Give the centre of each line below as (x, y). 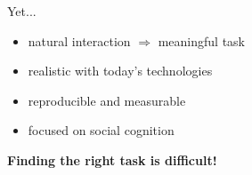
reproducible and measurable (107, 100)
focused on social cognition (101, 130)
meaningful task (202, 40)
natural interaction (79, 40)
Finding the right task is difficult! (112, 159)
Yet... (22, 11)
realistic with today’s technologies (120, 71)
